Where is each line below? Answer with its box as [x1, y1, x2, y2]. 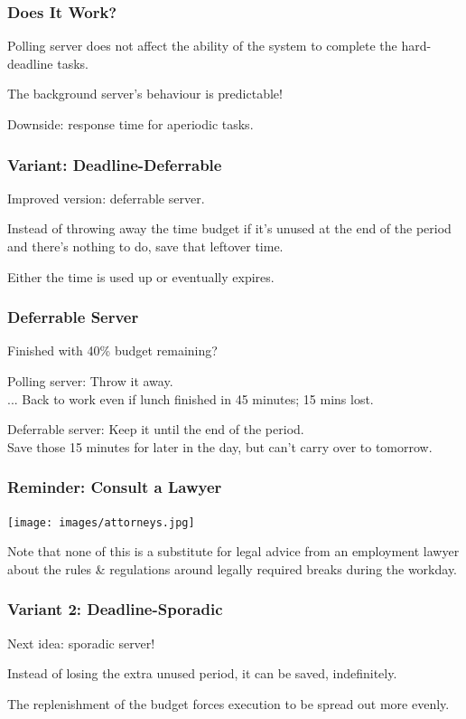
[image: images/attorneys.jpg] [7, 516, 195, 529]
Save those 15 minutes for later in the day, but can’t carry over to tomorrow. [7, 437, 433, 456]
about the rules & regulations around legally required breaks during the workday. [7, 559, 458, 578]
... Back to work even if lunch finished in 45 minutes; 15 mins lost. [7, 389, 374, 408]
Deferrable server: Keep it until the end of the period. [7, 420, 304, 439]
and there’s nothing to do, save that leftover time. [7, 237, 284, 255]
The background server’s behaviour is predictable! [7, 84, 283, 103]
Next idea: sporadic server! [7, 633, 155, 652]
